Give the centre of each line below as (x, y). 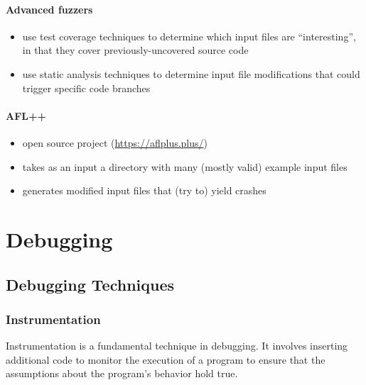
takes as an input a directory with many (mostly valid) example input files (185, 166)
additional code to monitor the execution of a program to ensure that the (166, 359)
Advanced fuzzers (49, 9)
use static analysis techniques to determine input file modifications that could (191, 73)
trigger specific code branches (86, 88)
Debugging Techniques (90, 284)
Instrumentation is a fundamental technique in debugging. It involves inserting (177, 346)
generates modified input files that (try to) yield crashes (144, 190)
